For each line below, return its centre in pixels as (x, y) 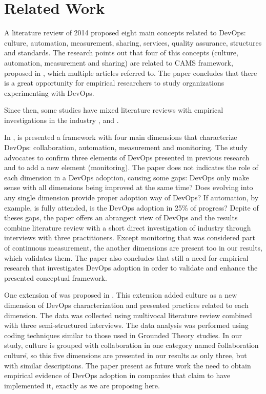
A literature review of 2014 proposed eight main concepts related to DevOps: (125, 33)
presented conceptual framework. (56, 277)
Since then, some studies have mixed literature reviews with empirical (114, 110)
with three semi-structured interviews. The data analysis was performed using (126, 325)
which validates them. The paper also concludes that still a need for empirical (126, 257)
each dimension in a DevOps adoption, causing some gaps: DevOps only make (127, 177)
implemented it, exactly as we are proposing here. (82, 385)
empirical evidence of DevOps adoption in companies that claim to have (117, 375)
